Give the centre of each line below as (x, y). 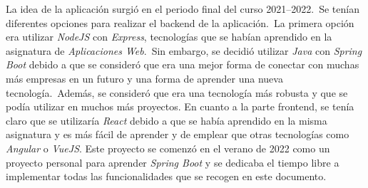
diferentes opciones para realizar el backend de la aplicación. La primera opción (180, 22)
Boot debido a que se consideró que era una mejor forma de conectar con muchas (183, 64)
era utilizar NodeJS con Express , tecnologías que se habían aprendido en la (169, 37)
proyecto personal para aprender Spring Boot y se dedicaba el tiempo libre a (173, 162)
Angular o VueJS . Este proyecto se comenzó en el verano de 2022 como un (168, 148)
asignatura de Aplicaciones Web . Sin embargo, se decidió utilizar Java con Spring (184, 50)
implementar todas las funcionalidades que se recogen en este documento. (166, 176)
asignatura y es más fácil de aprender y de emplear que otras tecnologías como (178, 134)
